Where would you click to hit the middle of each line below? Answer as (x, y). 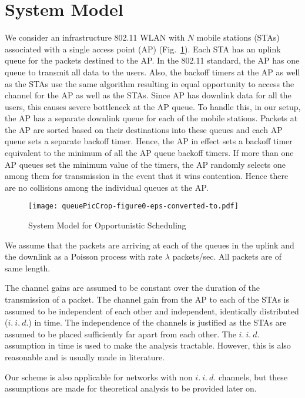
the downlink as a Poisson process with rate (84, 256)
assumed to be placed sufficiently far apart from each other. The (120, 334)
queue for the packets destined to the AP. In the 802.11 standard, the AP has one (152, 60)
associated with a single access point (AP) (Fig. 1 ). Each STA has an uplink (143, 49)
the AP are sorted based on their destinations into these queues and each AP (144, 129)
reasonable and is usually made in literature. (85, 357)
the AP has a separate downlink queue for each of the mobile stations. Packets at (151, 118)
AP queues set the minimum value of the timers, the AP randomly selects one (145, 164)
